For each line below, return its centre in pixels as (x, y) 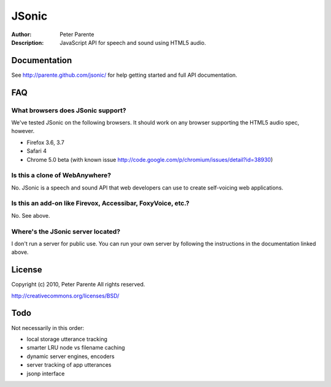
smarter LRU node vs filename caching (76, 348)
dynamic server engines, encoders (70, 356)
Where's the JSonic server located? (66, 231)
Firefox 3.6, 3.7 (45, 142)
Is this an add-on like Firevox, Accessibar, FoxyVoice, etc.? (101, 204)
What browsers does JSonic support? (69, 110)
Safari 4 (37, 151)
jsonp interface (46, 374)
